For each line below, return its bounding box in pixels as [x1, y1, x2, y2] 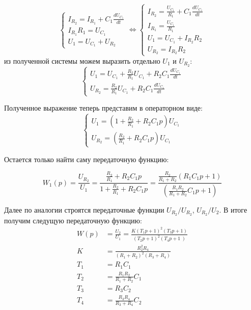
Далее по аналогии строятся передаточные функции [4, 204, 164, 215]
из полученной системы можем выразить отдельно [4, 55, 160, 66]
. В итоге [219, 204, 247, 215]
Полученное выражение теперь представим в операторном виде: [4, 102, 203, 113]
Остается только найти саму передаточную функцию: [4, 153, 169, 164]
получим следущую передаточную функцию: [4, 215, 142, 225]
